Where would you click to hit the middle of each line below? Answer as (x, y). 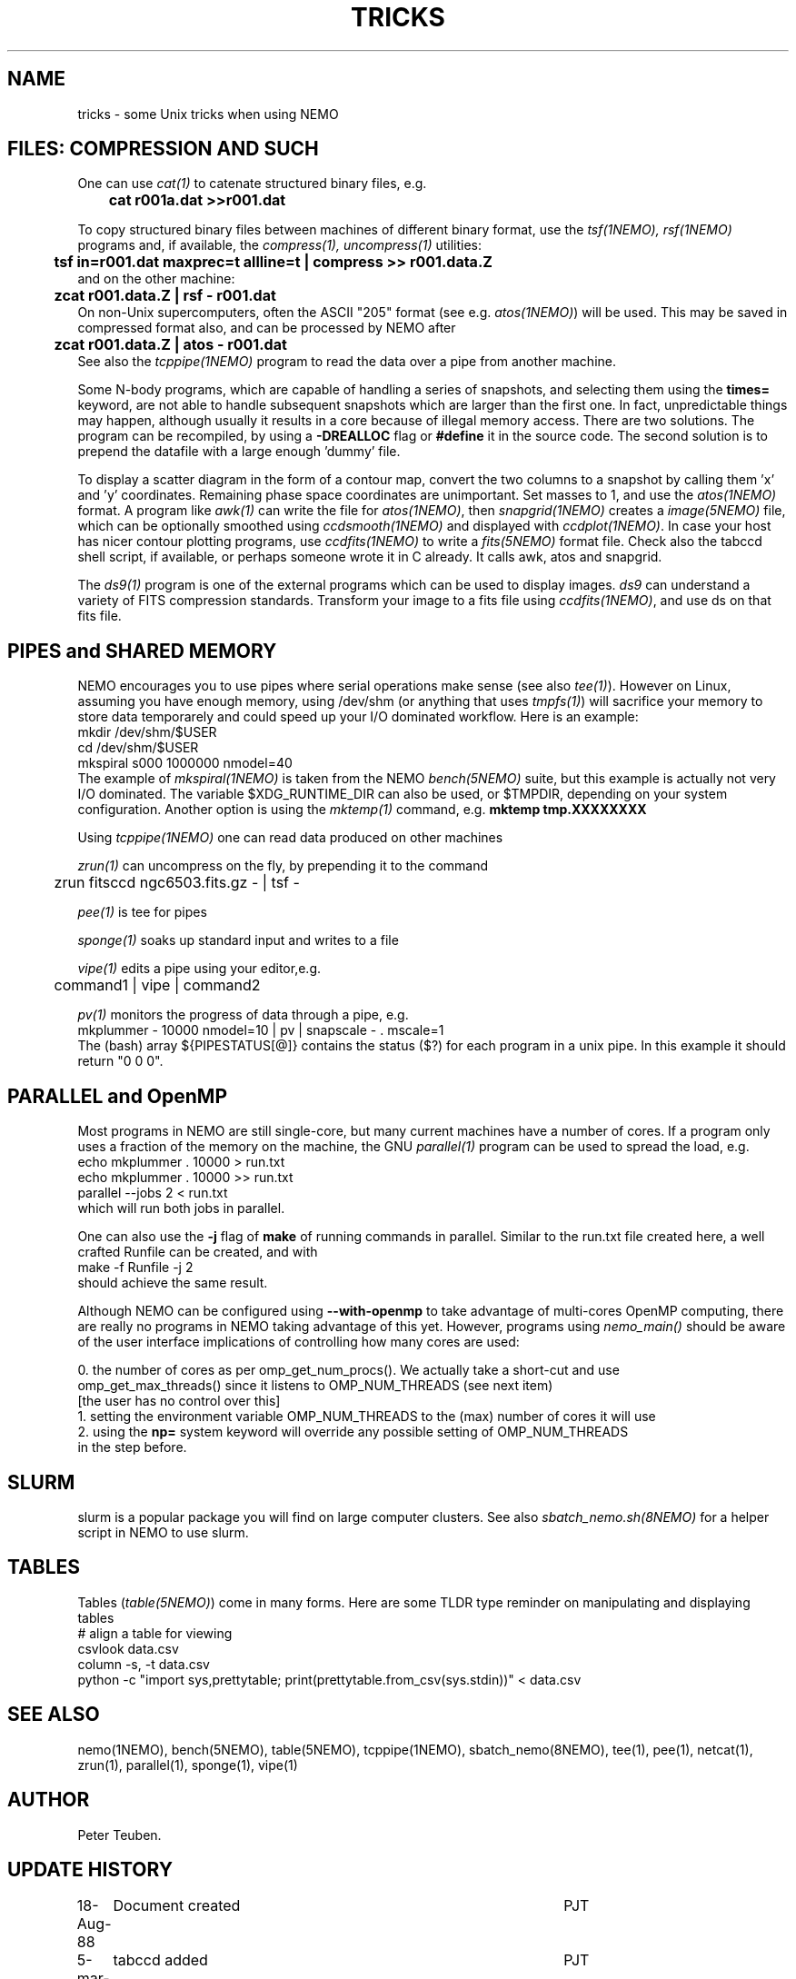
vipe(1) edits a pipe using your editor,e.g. (199, 969)
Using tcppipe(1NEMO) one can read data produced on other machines (290, 838)
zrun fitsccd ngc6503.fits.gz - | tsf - (177, 883)
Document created (177, 1906)
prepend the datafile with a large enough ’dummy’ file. (239, 452)
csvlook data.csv (128, 1648)
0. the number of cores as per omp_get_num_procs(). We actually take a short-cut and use (348, 1370)
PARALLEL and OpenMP (118, 1096)
